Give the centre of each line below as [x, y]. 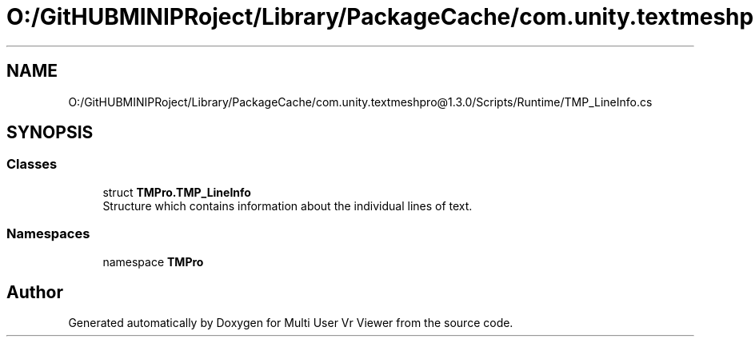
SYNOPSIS [50, 133]
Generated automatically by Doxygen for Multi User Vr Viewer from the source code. [291, 323]
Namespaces [48, 234]
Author [35, 292]
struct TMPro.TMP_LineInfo [177, 192]
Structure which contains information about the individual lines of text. [288, 205]
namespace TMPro [153, 261]
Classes [32, 164]
